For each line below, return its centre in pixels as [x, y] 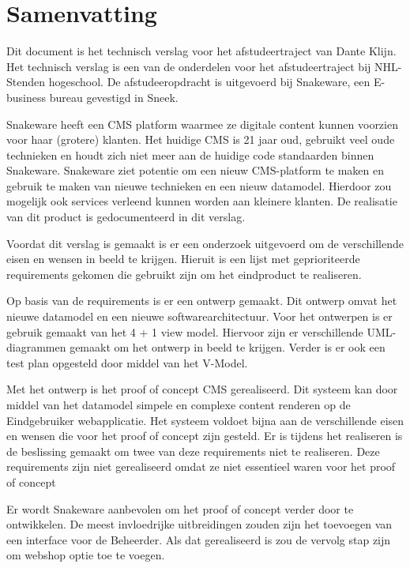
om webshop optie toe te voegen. [86, 555]
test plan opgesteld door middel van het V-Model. [127, 362]
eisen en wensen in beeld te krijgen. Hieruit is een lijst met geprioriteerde [183, 259]
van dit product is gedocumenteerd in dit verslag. [126, 217]
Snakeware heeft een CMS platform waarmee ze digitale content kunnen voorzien [202, 124]
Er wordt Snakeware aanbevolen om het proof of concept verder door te [180, 508]
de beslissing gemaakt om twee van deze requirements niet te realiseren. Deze [193, 451]
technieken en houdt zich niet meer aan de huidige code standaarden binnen [190, 154]
